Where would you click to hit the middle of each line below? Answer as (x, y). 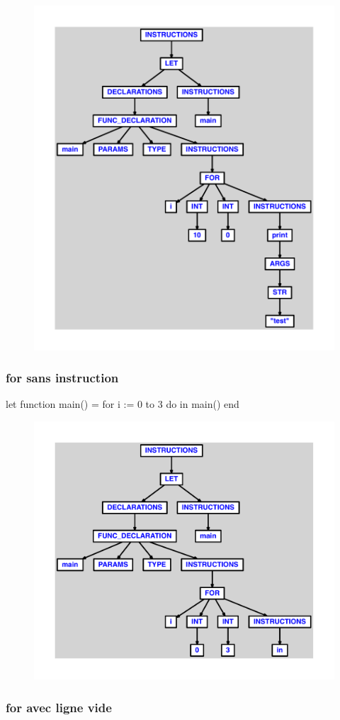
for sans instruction (62, 378)
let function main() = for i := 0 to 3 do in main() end (123, 404)
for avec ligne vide (59, 707)
